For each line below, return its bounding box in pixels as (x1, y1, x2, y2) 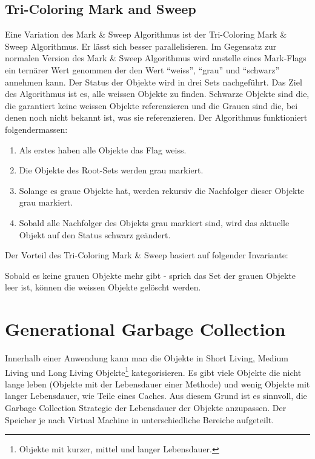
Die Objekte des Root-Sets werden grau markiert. (19, 164, 204, 176)
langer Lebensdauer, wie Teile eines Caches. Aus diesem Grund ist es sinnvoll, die (5, 389, 307, 402)
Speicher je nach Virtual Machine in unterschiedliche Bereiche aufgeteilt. (5, 413, 274, 426)
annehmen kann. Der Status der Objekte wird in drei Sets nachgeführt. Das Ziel (5, 75, 302, 88)
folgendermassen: (5, 122, 68, 135)
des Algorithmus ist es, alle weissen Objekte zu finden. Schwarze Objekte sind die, (5, 87, 310, 100)
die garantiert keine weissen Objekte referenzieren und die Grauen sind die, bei (5, 99, 298, 112)
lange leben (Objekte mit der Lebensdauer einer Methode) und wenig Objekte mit (5, 377, 310, 390)
